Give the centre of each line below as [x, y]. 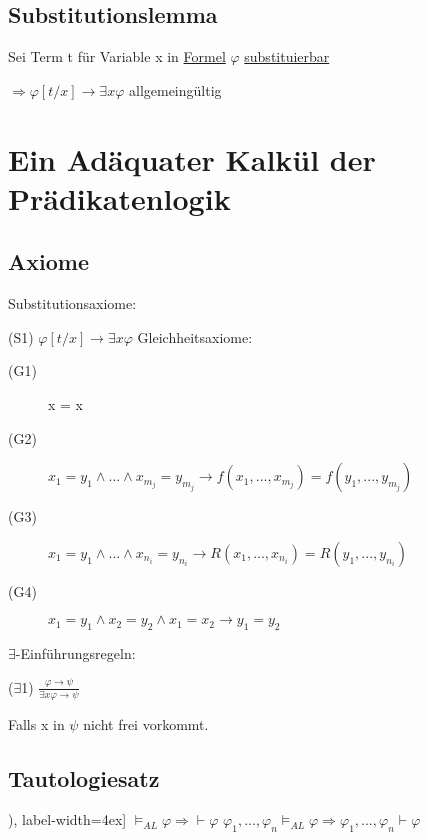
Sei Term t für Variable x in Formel [117, 56]
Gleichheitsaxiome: [195, 336]
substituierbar [287, 56]
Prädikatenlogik [119, 197]
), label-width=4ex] [67, 819]
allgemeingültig [175, 89]
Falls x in [36, 723]
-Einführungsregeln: [75, 653]
